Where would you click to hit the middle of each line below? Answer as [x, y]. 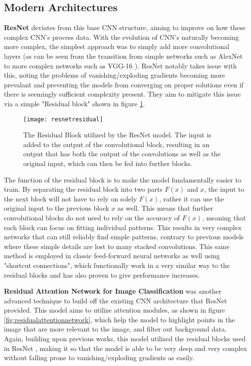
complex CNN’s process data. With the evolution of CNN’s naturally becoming [121, 37]
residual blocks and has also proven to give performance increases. [102, 274]
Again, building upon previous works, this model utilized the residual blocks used [125, 339]
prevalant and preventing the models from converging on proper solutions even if [124, 84]
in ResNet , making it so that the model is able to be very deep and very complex [125, 348]
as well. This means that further [165, 208]
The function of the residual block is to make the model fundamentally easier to [123, 179]
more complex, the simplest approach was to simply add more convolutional [117, 46]
